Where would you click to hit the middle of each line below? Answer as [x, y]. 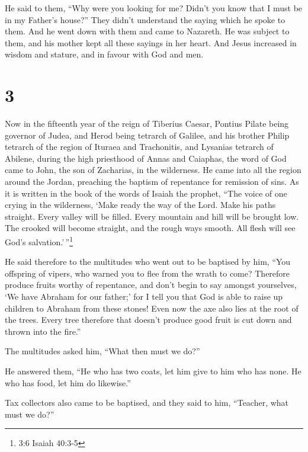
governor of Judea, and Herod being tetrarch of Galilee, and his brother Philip [147, 135]
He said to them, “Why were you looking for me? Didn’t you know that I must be [154, 8]
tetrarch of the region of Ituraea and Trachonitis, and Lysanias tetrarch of [139, 147]
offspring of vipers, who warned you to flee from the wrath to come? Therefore [147, 273]
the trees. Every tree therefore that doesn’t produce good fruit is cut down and [148, 320]
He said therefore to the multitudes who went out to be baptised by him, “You [148, 262]
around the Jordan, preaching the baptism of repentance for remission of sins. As [152, 182]
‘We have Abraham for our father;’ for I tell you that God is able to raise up [144, 296]
